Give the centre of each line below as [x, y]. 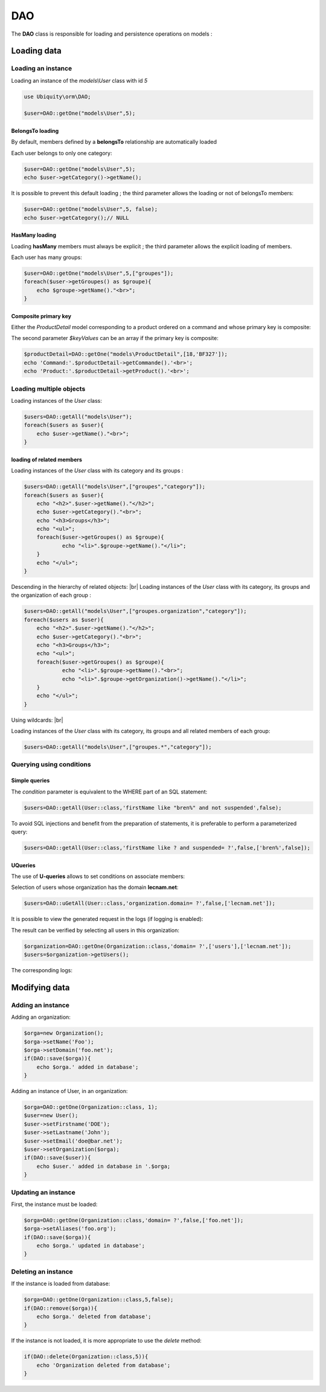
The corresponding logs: [42, 970]
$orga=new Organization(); [64, 1033]
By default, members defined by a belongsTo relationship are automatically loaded [114, 142]
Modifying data [40, 987]
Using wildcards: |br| [37, 720]
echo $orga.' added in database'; [88, 1067]
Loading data [36, 51]
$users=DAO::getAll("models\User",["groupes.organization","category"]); [135, 611]
